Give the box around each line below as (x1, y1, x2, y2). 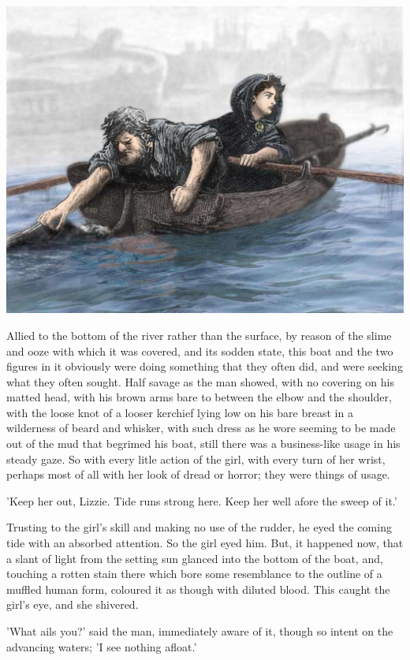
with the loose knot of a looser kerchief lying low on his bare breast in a (6, 404, 353, 420)
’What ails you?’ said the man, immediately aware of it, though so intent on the (6, 623, 393, 639)
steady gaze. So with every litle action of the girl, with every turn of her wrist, (6, 450, 386, 467)
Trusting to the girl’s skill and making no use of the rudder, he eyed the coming (6, 519, 392, 535)
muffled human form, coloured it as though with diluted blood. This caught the (6, 580, 390, 597)
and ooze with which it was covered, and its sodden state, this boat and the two (6, 342, 393, 359)
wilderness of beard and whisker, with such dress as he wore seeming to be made (6, 419, 396, 436)
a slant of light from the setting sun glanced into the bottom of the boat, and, (6, 550, 383, 566)
